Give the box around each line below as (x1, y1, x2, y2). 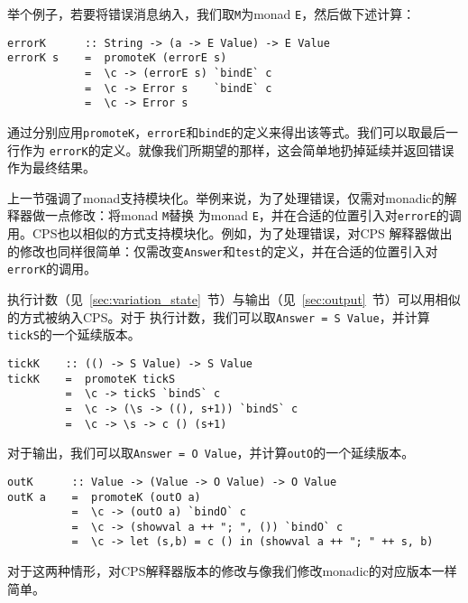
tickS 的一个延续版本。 (7, 325, 141, 344)
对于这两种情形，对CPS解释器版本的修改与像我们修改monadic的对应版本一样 (7, 561, 457, 580)
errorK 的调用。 (7, 259, 96, 278)
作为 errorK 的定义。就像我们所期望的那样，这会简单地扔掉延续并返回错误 (19, 140, 454, 159)
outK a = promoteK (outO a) (7, 490, 201, 504)
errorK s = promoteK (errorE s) (7, 51, 227, 65)
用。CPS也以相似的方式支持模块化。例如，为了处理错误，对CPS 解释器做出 (7, 224, 453, 243)
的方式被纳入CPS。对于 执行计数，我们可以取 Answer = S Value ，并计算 (7, 307, 430, 326)
